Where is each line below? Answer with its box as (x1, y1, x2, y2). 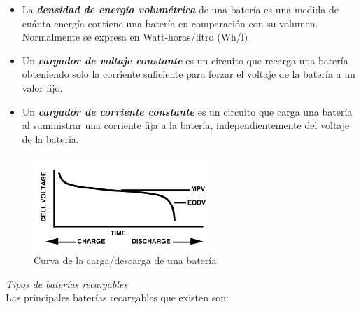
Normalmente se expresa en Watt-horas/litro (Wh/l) (22, 29, 248, 44)
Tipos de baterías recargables (6, 276, 128, 291)
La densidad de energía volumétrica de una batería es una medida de (22, 2, 339, 16)
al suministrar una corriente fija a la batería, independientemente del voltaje (22, 118, 350, 132)
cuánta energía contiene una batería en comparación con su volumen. (22, 15, 318, 30)
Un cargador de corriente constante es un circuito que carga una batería (22, 104, 353, 118)
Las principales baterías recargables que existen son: (6, 290, 229, 305)
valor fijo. (22, 80, 63, 95)
